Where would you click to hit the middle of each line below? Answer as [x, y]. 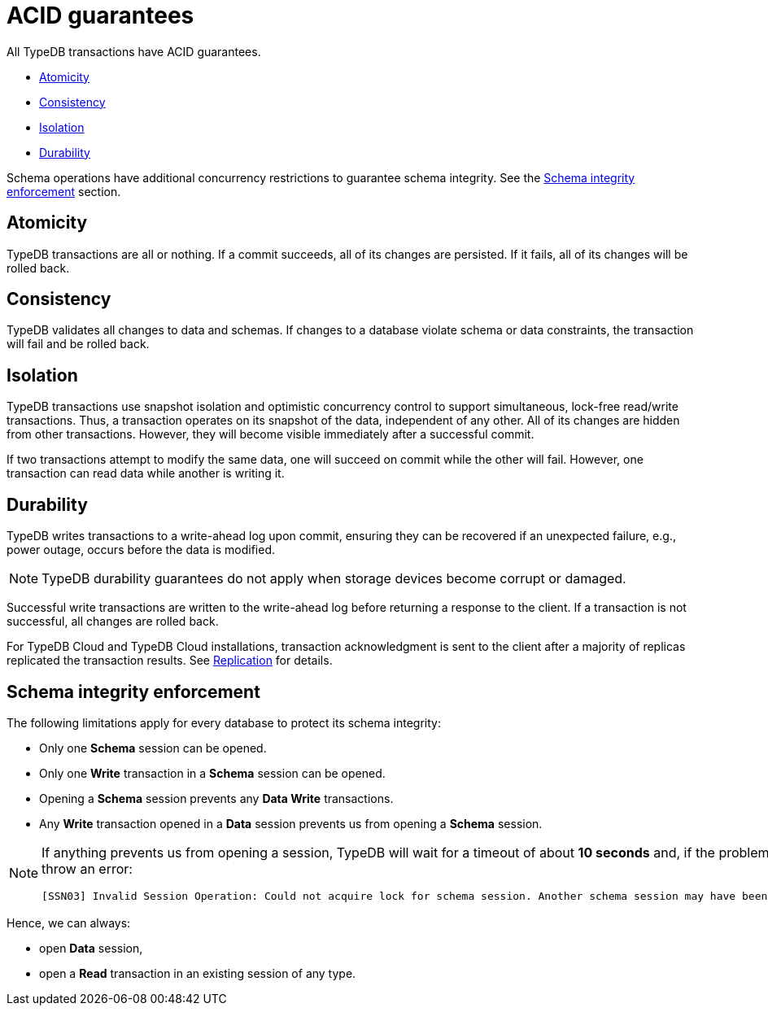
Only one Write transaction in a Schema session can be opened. [212, 773]
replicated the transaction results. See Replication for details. [170, 661]
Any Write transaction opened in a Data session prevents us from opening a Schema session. [291, 823]
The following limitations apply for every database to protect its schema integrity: [224, 722]
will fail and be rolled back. [78, 344]
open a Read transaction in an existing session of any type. [198, 973]
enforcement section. [64, 191]
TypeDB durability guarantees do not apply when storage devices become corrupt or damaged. [334, 579]
